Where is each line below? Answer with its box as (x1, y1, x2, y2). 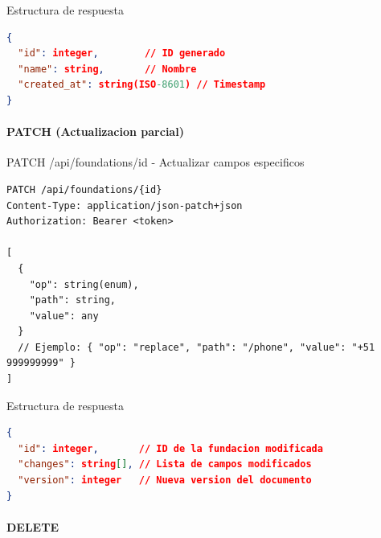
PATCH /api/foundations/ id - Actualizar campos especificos (6, 154, 305, 170)
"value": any (29, 310, 99, 322)
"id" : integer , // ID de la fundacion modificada (18, 442, 323, 454)
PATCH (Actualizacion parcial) (6, 123, 184, 140)
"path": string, (29, 294, 117, 306)
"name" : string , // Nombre (18, 63, 197, 75)
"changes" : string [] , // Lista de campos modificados (18, 458, 312, 470)
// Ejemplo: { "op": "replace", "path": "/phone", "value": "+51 (18, 341, 375, 353)
